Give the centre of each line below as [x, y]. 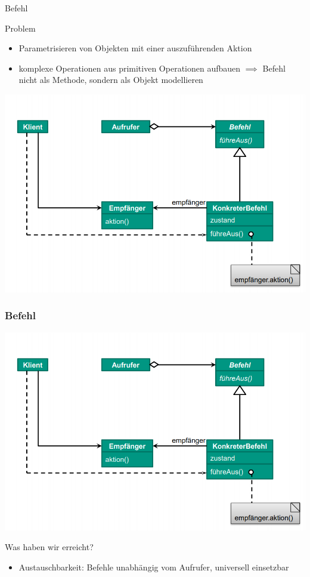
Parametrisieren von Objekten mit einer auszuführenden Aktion [135, 48]
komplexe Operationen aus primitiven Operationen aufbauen [130, 68]
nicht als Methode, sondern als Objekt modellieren [111, 80]
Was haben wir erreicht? [49, 547]
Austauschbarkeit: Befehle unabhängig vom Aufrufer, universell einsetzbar [154, 567]
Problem [20, 28]
